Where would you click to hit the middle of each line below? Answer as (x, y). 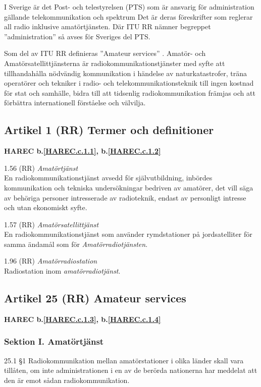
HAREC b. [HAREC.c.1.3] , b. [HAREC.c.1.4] (83, 319)
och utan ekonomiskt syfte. (46, 207)
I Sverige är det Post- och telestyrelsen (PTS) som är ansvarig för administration (129, 7)
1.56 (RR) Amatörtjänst (41, 168)
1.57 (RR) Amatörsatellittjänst (51, 224)
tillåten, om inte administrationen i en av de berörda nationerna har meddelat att (131, 370)
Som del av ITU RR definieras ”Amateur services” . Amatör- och (105, 53)
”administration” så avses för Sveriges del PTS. (77, 36)
